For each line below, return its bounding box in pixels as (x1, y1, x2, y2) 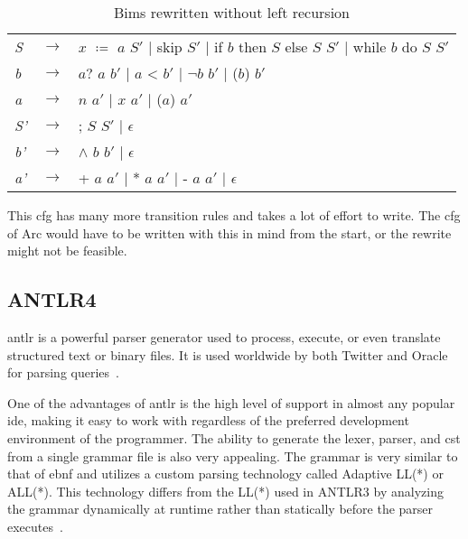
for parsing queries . (7, 363, 119, 382)
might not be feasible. (7, 241, 127, 260)
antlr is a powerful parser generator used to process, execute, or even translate (7, 327, 441, 346)
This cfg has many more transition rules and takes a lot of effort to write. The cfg (7, 206, 461, 224)
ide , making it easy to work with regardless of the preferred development (7, 411, 409, 430)
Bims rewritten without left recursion (113, 2, 351, 23)
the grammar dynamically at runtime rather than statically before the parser (7, 499, 434, 518)
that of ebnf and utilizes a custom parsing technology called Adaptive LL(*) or (7, 464, 444, 483)
